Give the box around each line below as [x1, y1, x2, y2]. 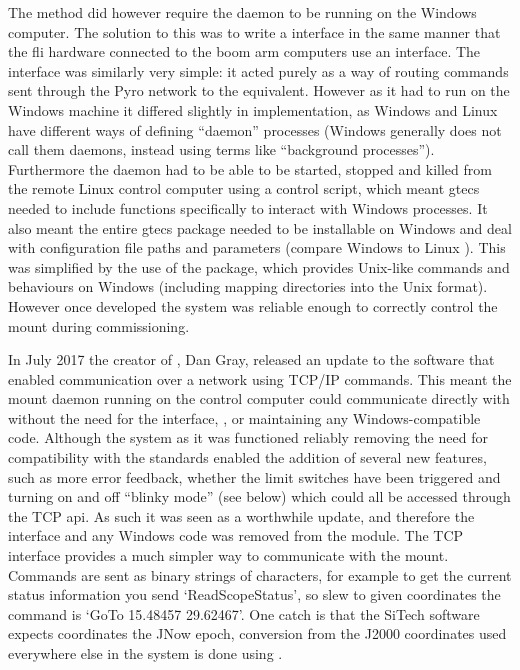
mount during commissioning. [8, 315, 190, 336]
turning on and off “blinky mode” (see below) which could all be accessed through [8, 486, 511, 507]
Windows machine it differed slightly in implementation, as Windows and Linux [8, 99, 498, 120]
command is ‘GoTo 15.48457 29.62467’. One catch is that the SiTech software [8, 603, 480, 624]
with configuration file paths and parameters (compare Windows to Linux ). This [8, 237, 506, 258]
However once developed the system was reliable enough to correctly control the [8, 295, 498, 316]
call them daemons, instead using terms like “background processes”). [8, 139, 435, 160]
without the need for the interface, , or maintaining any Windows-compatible [8, 407, 481, 428]
